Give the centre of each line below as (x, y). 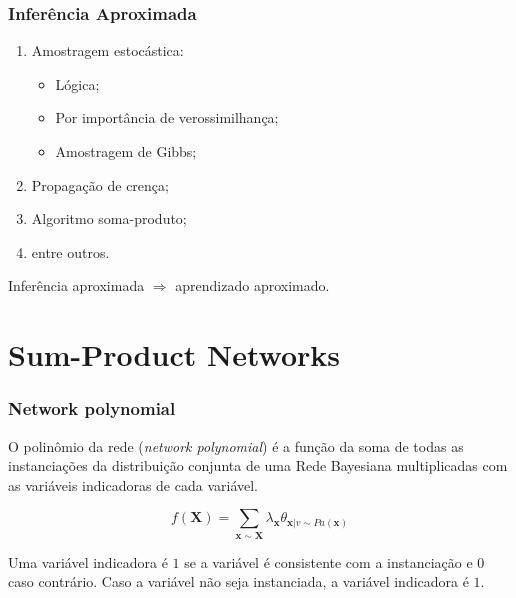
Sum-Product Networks (174, 354)
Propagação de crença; (100, 184)
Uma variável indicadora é (88, 561)
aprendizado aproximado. (252, 285)
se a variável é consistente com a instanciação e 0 (334, 561)
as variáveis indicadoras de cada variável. (133, 484)
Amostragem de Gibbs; (126, 151)
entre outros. (70, 251)
